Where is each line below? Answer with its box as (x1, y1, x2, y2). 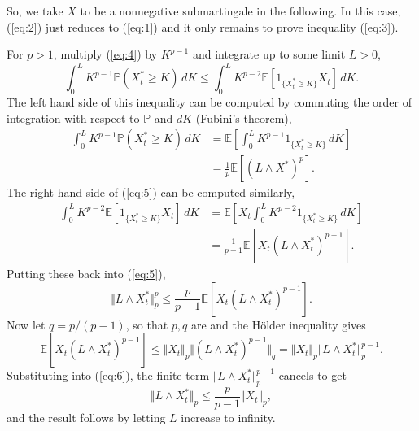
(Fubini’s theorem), (195, 109, 292, 126)
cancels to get (278, 367, 347, 384)
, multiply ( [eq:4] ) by (53, 46, 158, 63)
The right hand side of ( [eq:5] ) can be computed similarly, (7, 184, 295, 201)
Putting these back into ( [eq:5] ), (7, 264, 166, 281)
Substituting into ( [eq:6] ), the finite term (7, 367, 210, 384)
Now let (7, 316, 46, 333)
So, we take (7, 2, 63, 19)
